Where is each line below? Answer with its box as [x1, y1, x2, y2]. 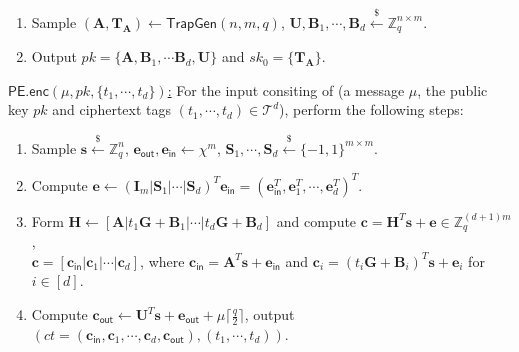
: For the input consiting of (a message [167, 79, 405, 100]
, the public [417, 79, 488, 100]
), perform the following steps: [279, 99, 464, 120]
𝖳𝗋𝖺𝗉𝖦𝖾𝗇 [165, 16, 217, 31]
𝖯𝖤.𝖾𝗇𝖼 [8, 84, 49, 99]
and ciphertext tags [52, 99, 172, 120]
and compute [276, 210, 357, 231]
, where [140, 250, 185, 271]
